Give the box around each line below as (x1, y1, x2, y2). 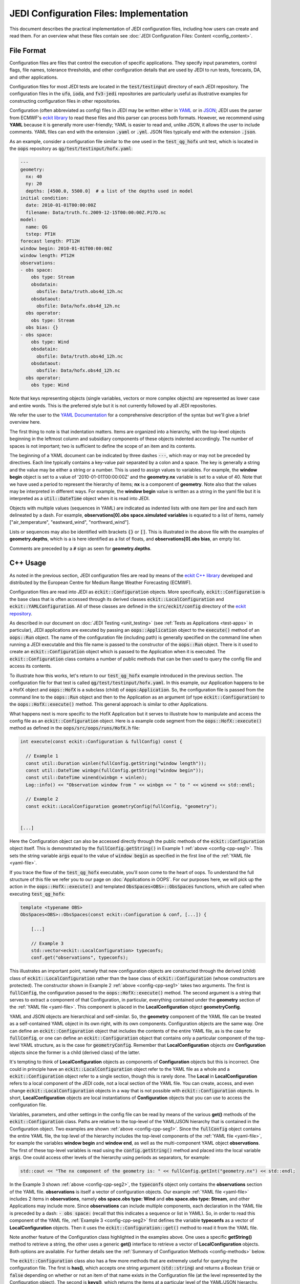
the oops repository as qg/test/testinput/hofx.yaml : (9, 145, 133, 152)
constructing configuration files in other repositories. (9, 98, 121, 104)
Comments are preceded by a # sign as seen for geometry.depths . (9, 545, 152, 552)
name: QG (26, 224, 48, 230)
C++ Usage (9, 559, 47, 568)
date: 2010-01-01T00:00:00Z (26, 202, 96, 208)
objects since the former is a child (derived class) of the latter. (9, 1049, 140, 1055)
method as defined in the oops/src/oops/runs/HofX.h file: (9, 725, 140, 731)
